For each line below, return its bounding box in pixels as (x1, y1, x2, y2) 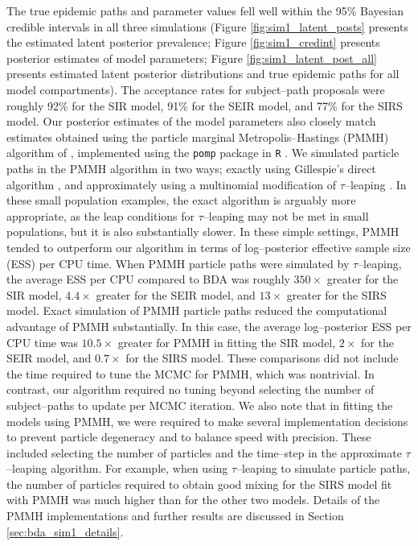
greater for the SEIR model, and (96, 286, 256, 303)
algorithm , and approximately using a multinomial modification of (6, 176, 337, 192)
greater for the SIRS (286, 286, 387, 303)
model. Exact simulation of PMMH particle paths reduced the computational (6, 302, 387, 319)
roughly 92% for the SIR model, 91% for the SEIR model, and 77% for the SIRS (6, 97, 403, 114)
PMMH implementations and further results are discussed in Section (6, 507, 344, 524)
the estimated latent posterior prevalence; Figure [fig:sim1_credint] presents (6, 34, 380, 51)
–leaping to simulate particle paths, (236, 460, 411, 477)
